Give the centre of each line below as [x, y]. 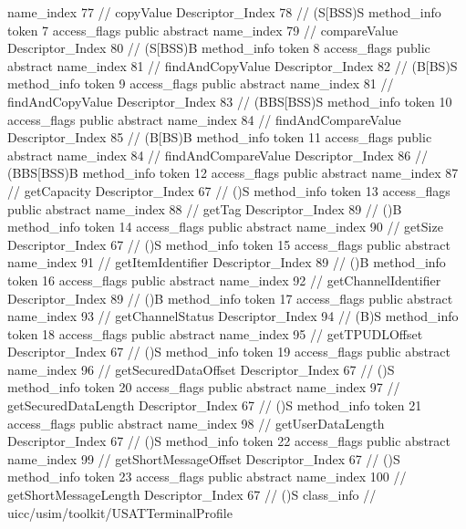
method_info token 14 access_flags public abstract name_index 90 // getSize [225, 227]
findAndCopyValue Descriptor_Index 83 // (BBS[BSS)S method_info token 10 [230, 101]
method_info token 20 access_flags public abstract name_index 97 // [204, 387]
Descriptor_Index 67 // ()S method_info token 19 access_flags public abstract [229, 352]
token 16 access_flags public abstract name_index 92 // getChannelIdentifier [224, 280]
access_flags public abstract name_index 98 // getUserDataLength [196, 423]
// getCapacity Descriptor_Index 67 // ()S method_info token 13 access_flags [229, 190]
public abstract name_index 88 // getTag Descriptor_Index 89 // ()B [205, 208]
